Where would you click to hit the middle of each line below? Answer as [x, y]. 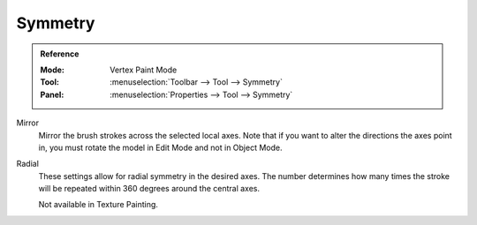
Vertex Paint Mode [144, 70]
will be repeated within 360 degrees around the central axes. [149, 189]
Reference [60, 54]
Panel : [52, 94]
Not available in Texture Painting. [98, 205]
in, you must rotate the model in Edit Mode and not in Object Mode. [160, 147]
